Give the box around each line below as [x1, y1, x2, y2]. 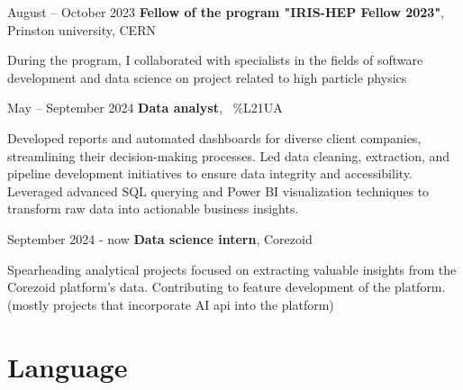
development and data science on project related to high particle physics [7, 68, 407, 86]
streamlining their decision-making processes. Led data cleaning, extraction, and [7, 146, 450, 165]
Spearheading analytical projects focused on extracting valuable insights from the [7, 259, 457, 278]
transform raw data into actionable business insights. [7, 199, 299, 218]
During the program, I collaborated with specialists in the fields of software [7, 50, 423, 69]
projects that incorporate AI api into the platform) [53, 295, 334, 313]
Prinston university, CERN [7, 20, 156, 39]
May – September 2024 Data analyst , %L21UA [7, 98, 283, 117]
